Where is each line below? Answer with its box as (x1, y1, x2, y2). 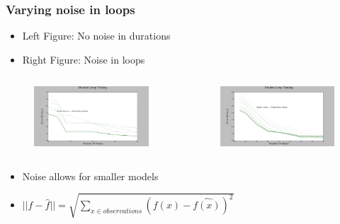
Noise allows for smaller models (22, 168, 159, 183)
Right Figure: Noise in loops (22, 52, 145, 66)
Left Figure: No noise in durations (22, 28, 171, 43)
